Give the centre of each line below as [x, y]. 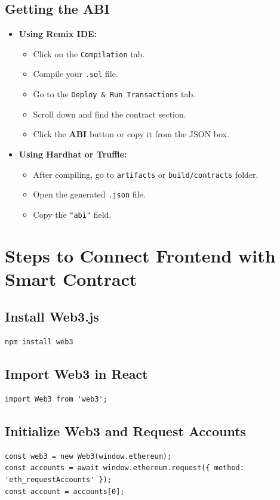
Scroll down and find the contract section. [110, 114]
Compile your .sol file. [76, 74]
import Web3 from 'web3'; [56, 399]
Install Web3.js [52, 317]
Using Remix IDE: [58, 34]
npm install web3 [39, 342]
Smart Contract [71, 278]
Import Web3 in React [76, 374]
